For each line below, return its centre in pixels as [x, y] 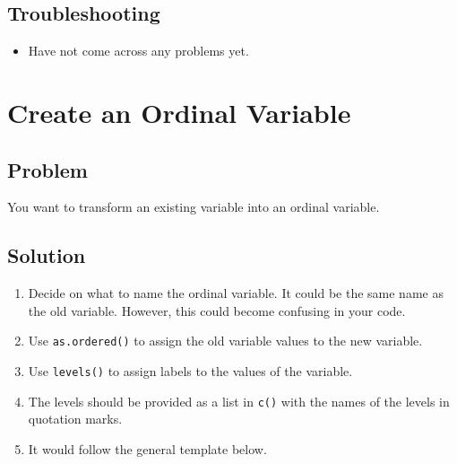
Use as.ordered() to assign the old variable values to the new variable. [225, 341]
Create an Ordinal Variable [179, 112]
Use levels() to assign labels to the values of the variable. [190, 371]
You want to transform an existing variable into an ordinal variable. [194, 207]
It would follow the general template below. [147, 448]
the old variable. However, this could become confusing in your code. [217, 310]
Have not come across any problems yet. [138, 51]
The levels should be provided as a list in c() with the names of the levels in [239, 401]
